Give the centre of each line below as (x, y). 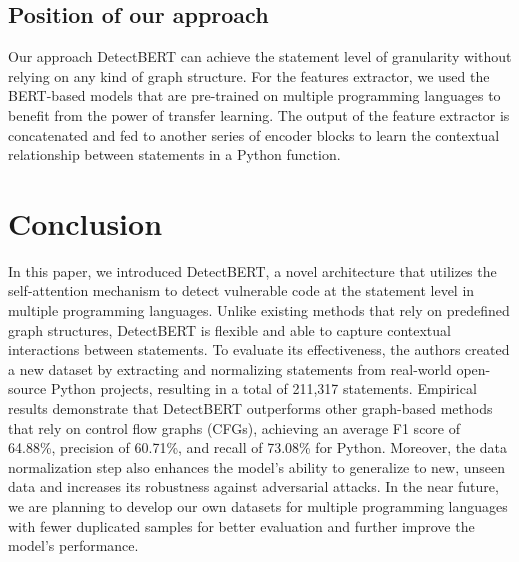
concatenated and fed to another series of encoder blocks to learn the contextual (254, 134)
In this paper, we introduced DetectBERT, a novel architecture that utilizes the (252, 270)
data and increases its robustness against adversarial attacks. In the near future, (253, 486)
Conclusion (85, 222)
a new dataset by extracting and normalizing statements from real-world (230, 368)
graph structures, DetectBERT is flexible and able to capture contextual (229, 329)
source (27, 388)
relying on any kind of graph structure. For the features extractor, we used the (249, 75)
